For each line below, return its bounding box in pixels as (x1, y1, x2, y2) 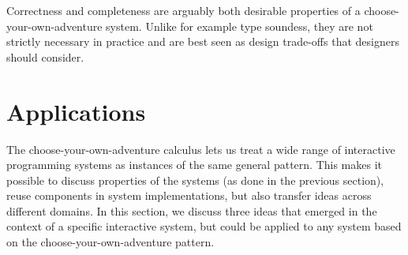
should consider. (6, 48, 84, 65)
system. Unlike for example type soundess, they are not (106, 17, 373, 34)
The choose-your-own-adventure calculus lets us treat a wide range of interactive (6, 141, 395, 157)
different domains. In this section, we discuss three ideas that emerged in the (6, 202, 377, 219)
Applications (6, 95, 146, 127)
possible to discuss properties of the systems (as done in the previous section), (6, 171, 384, 188)
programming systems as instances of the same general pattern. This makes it (6, 156, 382, 173)
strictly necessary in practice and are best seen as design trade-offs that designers (6, 33, 399, 50)
